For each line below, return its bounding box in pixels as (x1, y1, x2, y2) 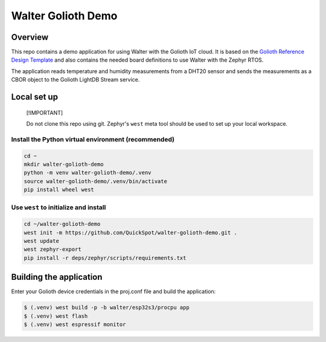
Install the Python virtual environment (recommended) (11, 135, 175, 143)
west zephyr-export (24, 246, 81, 253)
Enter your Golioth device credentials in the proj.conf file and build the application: (11, 288, 216, 295)
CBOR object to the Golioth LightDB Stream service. (11, 76, 140, 83)
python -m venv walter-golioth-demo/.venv (24, 169, 152, 176)
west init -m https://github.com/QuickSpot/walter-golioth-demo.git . (24, 229, 238, 236)
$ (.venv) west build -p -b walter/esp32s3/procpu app (24, 304, 190, 311)
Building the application (11, 272, 103, 282)
